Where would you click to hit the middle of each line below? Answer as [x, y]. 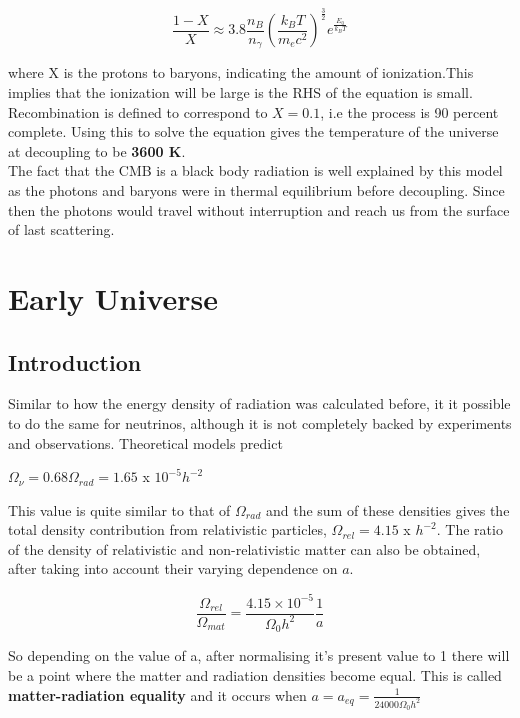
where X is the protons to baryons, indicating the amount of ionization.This [241, 72]
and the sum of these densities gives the [387, 509]
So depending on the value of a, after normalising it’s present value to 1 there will [259, 655]
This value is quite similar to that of [119, 509]
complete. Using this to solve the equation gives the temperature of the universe [253, 131]
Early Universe [113, 297]
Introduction [75, 361]
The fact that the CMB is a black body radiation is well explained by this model [255, 170]
